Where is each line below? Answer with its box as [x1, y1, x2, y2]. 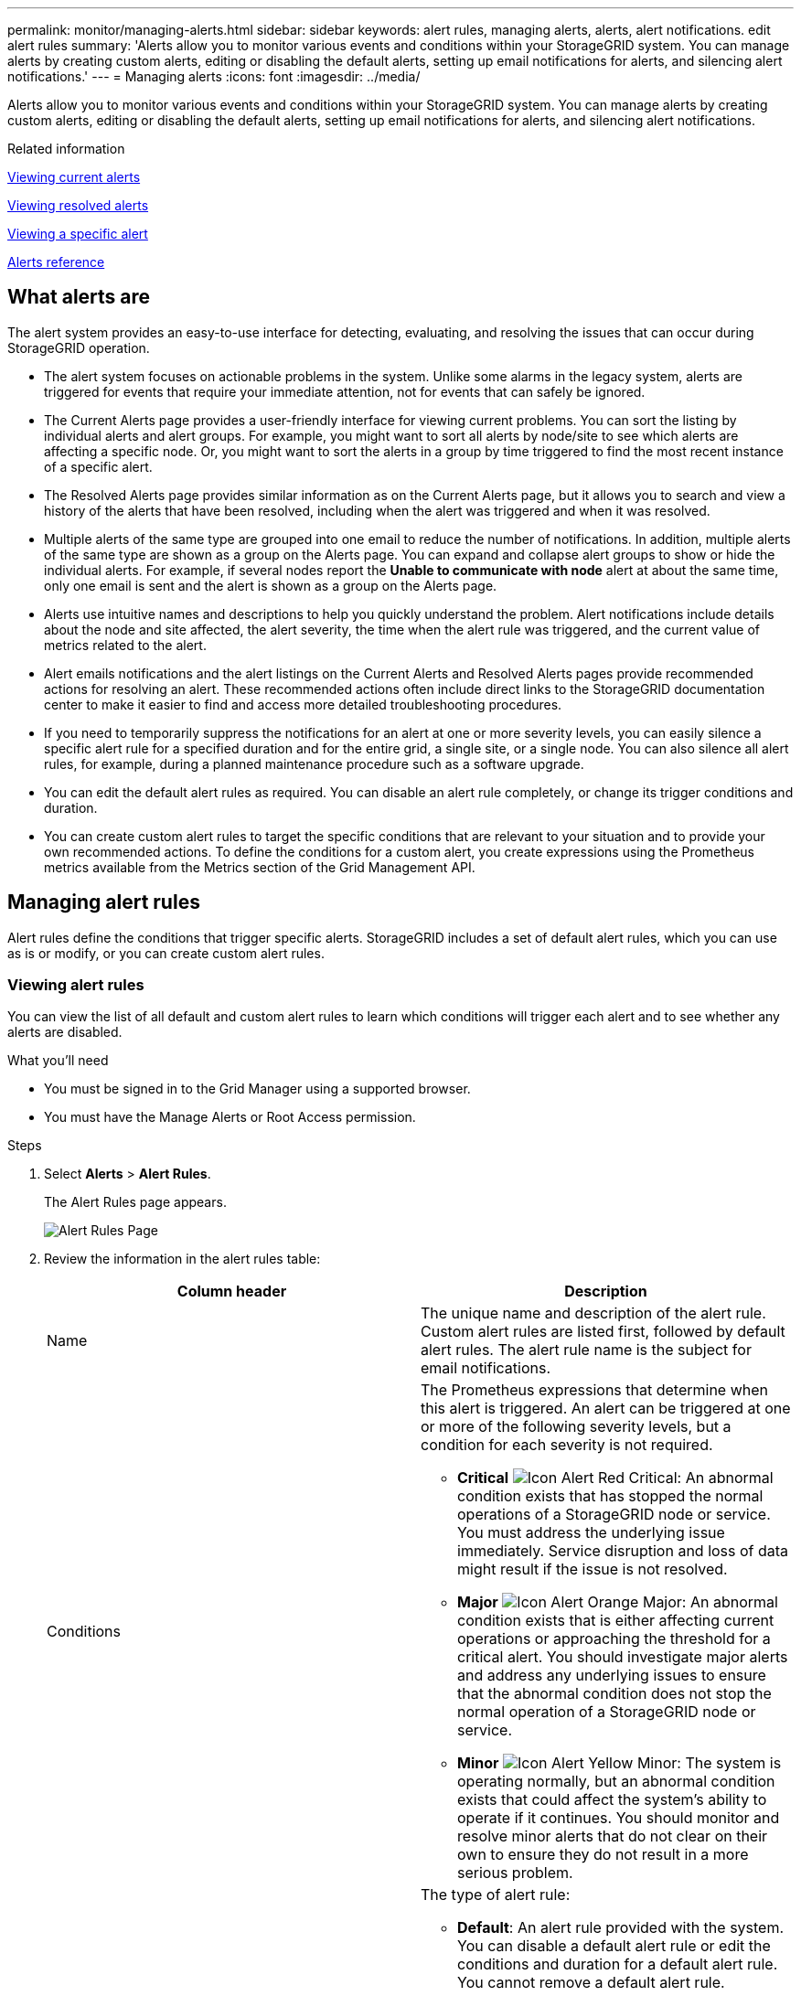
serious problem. [457, 1863, 573, 1883]
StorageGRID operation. [7, 339, 150, 356]
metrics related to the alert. [44, 636, 207, 653]
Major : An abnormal [457, 1593, 778, 1612]
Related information [7, 141, 125, 156]
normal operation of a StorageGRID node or [457, 1702, 756, 1722]
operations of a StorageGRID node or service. [457, 1505, 771, 1524]
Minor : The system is [457, 1754, 782, 1773]
